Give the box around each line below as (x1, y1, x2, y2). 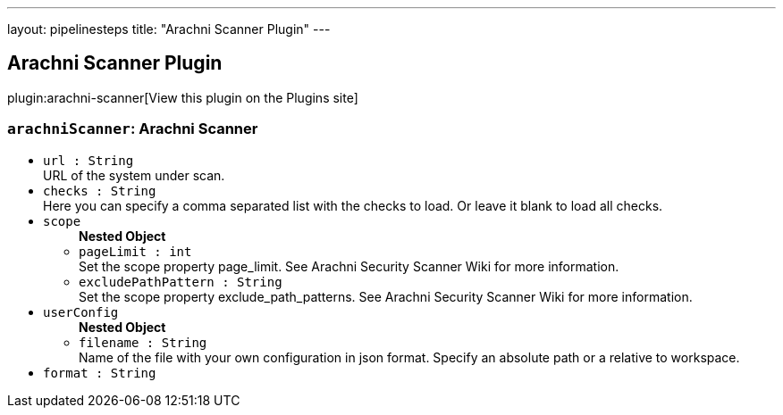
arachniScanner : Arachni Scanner (7, 120, 258, 138)
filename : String (79, 335, 207, 350)
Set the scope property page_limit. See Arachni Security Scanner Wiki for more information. (79, 258, 619, 274)
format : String (43, 365, 156, 380)
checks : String (43, 183, 156, 198)
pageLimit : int (79, 244, 192, 259)
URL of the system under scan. (43, 167, 225, 183)
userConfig (43, 304, 119, 320)
